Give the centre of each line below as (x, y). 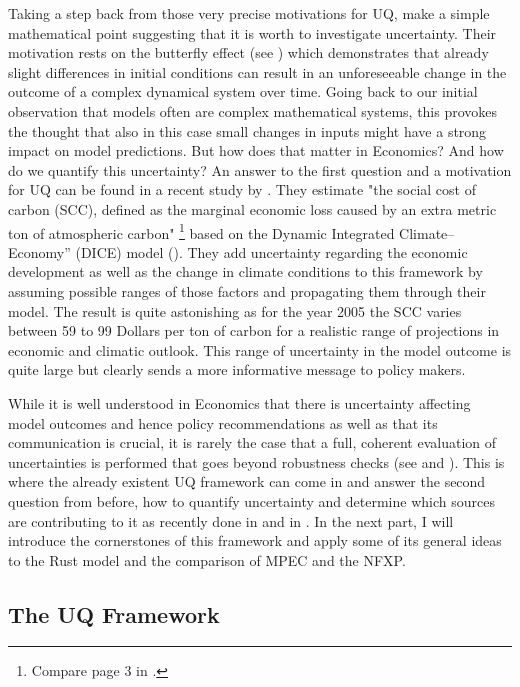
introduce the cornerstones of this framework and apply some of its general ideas (255, 540)
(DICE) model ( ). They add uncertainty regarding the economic (271, 251)
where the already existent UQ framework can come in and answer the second (247, 481)
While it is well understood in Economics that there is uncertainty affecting (239, 402)
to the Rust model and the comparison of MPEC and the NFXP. (207, 559)
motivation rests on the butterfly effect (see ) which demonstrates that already (248, 52)
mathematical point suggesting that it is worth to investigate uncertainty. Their (252, 32)
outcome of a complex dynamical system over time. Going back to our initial (243, 91)
